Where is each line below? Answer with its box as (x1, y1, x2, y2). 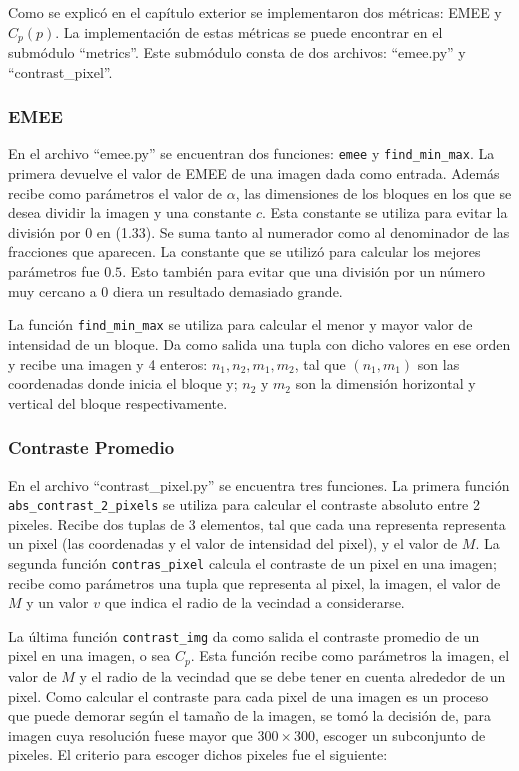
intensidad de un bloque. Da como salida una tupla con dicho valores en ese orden (8, 333, 511, 354)
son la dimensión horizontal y (295, 373, 476, 394)
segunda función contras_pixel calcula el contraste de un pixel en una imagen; (8, 552, 497, 573)
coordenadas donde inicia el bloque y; (8, 373, 238, 394)
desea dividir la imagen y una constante (8, 202, 252, 223)
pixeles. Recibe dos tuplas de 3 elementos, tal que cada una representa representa (8, 513, 506, 534)
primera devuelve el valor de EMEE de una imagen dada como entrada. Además (8, 163, 500, 184)
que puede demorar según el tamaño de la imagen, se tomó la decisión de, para (8, 705, 491, 726)
